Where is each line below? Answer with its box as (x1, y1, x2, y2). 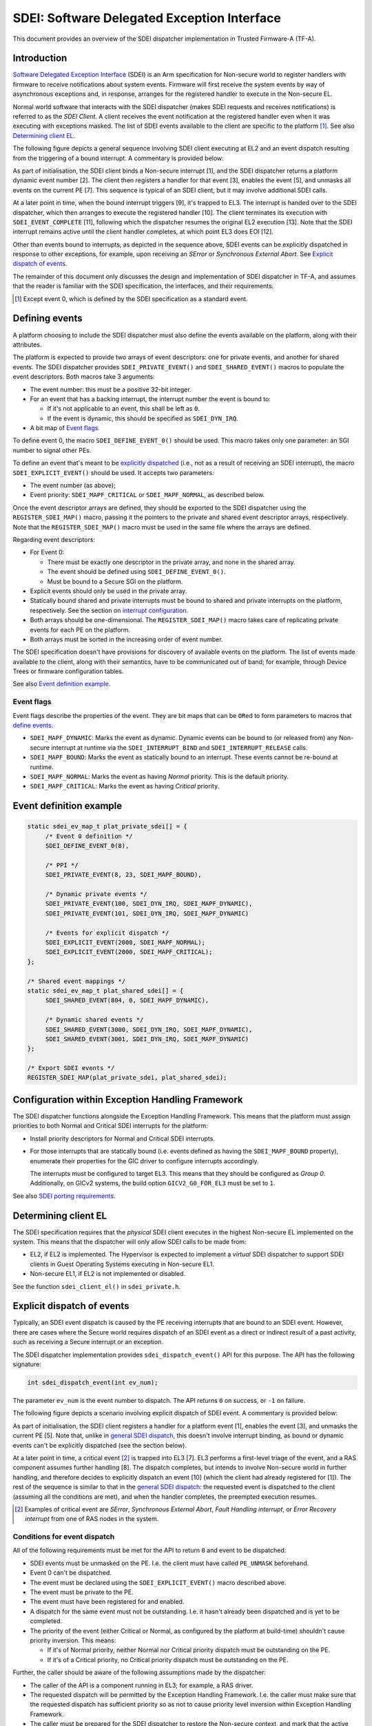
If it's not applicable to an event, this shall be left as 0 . (47, 405, 200, 413)
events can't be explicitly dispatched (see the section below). (12, 1441, 187, 1449)
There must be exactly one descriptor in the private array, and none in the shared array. (47, 558, 296, 566)
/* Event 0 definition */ (45, 832, 134, 840)
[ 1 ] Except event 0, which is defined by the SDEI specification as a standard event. (14, 294, 248, 303)
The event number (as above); (30, 481, 116, 489)
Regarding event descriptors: (12, 535, 96, 543)
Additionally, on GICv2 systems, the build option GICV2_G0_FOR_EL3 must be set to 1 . (30, 1179, 276, 1187)
